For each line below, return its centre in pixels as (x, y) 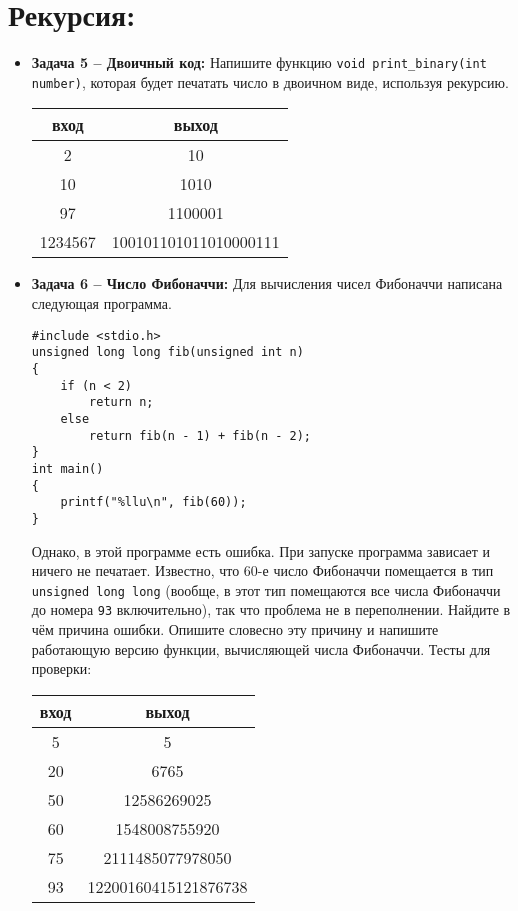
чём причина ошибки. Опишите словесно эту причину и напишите (235, 629)
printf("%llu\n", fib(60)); (153, 502)
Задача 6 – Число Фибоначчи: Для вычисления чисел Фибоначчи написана (267, 283)
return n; (121, 402)
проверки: (61, 668)
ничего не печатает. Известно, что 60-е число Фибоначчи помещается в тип (262, 570)
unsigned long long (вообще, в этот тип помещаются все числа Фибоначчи (266, 589)
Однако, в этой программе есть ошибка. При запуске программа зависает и (261, 550)
